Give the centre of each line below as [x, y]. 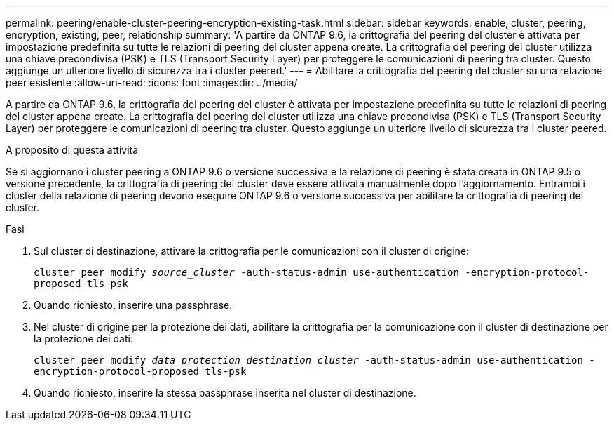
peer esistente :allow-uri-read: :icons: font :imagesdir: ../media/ [152, 82]
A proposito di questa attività [72, 150]
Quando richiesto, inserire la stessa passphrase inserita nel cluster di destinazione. [225, 393]
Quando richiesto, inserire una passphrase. [133, 305]
